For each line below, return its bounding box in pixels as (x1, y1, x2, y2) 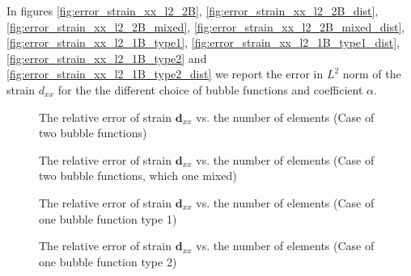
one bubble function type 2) (39, 253, 177, 270)
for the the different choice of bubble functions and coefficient (57, 81, 363, 98)
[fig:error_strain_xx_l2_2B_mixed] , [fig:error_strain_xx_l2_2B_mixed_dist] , (6, 18, 405, 35)
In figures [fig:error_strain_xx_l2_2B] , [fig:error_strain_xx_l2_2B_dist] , (6, 2, 379, 19)
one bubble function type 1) (39, 210, 177, 227)
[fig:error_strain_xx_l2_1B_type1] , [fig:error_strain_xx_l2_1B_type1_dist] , (6, 34, 400, 51)
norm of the (342, 65, 401, 82)
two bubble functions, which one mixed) (39, 167, 237, 184)
